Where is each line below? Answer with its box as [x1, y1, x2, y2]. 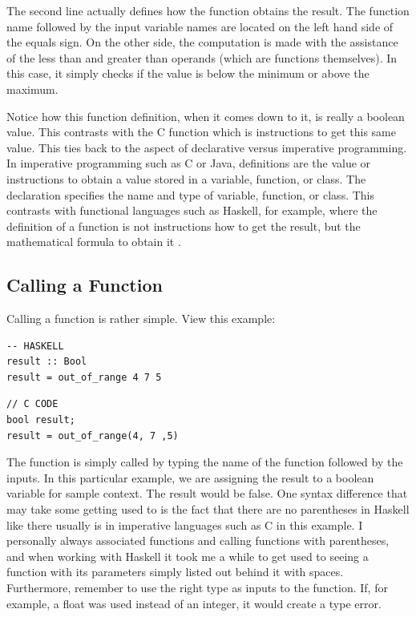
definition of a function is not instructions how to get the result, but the [6, 217, 361, 234]
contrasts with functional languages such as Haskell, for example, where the [6, 202, 378, 219]
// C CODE [6, 398, 59, 410]
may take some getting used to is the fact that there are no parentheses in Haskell [6, 501, 410, 518]
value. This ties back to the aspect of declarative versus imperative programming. [6, 139, 407, 155]
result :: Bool [6, 356, 87, 368]
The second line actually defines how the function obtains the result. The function [6, 2, 410, 18]
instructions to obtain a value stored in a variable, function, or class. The [6, 170, 366, 187]
